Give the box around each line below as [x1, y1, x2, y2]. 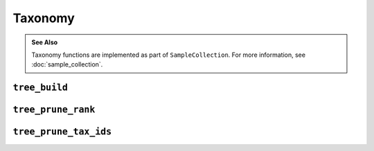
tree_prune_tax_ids [12, 126, 112, 138]
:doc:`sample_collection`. [31, 60, 103, 69]
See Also [31, 38, 58, 46]
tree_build [12, 82, 69, 94]
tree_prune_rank [12, 104, 96, 116]
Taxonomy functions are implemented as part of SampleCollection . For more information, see [31, 51, 306, 59]
